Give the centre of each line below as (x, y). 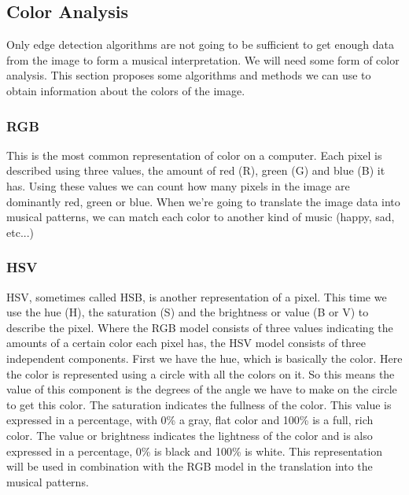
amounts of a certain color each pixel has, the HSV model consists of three (186, 343)
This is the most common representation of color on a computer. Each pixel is (194, 155)
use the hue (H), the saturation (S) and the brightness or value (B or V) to (188, 312)
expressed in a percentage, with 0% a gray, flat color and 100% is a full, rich (190, 420)
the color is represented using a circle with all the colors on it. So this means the (201, 373)
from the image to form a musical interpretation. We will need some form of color (203, 59)
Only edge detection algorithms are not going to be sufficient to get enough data (200, 44)
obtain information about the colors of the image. (126, 90)
